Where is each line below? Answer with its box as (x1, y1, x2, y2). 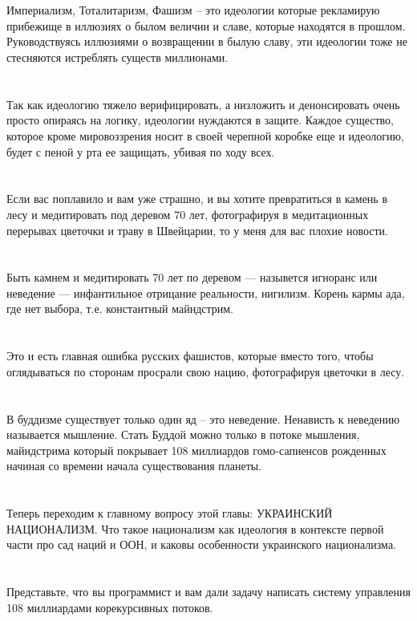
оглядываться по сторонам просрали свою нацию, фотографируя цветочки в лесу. (6, 363, 405, 379)
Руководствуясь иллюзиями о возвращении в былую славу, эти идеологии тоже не (6, 33, 407, 50)
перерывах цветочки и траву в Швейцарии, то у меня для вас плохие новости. (6, 221, 388, 238)
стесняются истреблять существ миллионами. (6, 48, 229, 65)
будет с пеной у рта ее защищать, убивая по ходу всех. (6, 143, 275, 160)
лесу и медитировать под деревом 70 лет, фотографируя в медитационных (6, 205, 369, 222)
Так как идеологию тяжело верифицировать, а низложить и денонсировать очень (6, 95, 400, 112)
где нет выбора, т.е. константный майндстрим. (6, 300, 234, 317)
